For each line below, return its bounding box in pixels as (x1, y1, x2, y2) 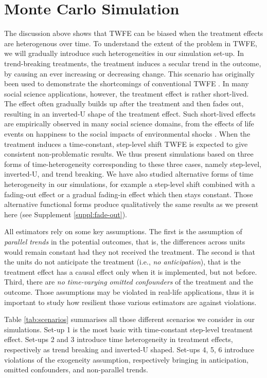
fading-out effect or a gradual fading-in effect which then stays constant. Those (4, 188, 253, 199)
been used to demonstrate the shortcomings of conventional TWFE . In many (4, 78, 249, 89)
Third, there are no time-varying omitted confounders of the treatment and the (4, 276, 253, 287)
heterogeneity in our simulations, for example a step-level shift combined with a (4, 179, 255, 190)
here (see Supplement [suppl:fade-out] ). (4, 209, 128, 219)
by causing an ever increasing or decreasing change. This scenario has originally (4, 68, 255, 79)
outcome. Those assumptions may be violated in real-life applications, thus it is (4, 286, 254, 297)
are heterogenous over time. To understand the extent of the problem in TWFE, (4, 37, 257, 48)
